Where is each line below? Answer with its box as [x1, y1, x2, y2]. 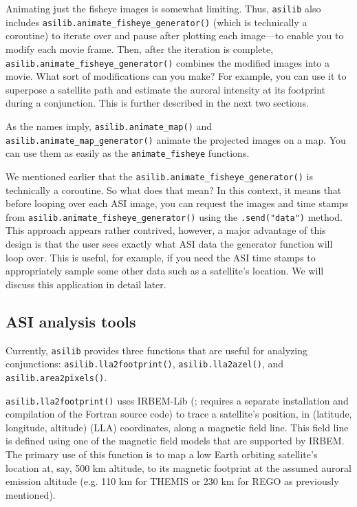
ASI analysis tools [6, 310, 136, 332]
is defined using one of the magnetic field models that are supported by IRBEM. [6, 433, 345, 448]
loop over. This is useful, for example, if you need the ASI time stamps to [6, 250, 316, 264]
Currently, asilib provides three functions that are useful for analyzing [6, 343, 307, 357]
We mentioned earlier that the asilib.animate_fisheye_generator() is [6, 169, 313, 183]
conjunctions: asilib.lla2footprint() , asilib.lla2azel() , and [6, 356, 284, 371]
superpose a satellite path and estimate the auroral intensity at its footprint [6, 82, 325, 96]
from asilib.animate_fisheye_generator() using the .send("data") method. [6, 209, 343, 224]
